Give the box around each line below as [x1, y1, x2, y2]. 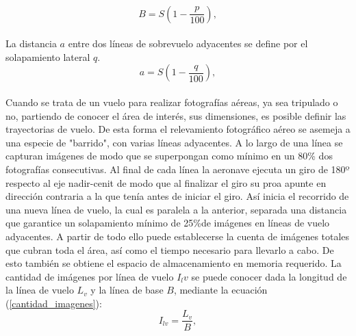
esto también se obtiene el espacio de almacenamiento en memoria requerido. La [5, 256, 342, 270]
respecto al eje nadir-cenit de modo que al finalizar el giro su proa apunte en [5, 175, 327, 190]
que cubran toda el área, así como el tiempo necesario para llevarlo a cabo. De [5, 242, 334, 257]
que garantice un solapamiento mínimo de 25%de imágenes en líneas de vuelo [5, 216, 330, 230]
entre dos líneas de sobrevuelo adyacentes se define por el [68, 36, 308, 51]
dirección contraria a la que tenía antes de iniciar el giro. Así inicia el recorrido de [5, 189, 349, 203]
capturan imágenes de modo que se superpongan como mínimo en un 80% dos [5, 148, 333, 163]
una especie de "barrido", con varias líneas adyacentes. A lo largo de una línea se [5, 135, 343, 149]
